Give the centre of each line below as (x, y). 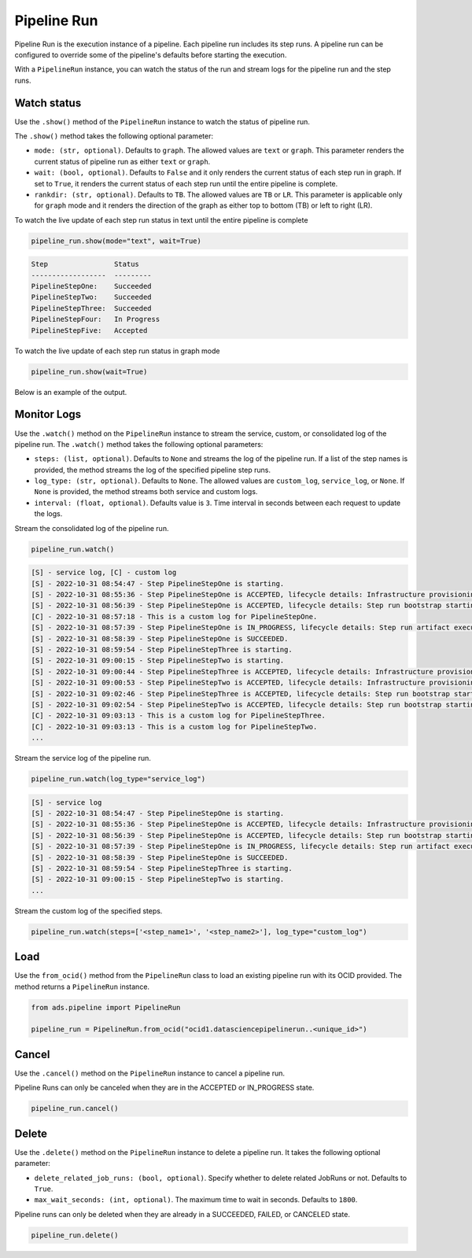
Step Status (85, 264)
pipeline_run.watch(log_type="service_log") (118, 779)
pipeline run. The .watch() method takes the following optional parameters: (139, 444)
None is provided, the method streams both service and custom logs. (146, 492)
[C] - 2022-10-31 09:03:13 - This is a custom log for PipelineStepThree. (179, 716)
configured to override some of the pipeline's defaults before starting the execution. (151, 54)
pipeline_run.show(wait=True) (89, 371)
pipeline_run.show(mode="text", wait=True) (116, 241)
